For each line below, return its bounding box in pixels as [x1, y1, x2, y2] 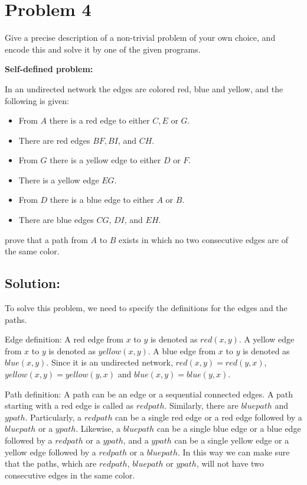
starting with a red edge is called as [5, 399, 134, 412]
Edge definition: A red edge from [5, 333, 123, 345]
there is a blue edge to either [50, 193, 154, 206]
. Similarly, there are [164, 399, 239, 412]
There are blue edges [18, 214, 94, 226]
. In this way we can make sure [177, 445, 290, 458]
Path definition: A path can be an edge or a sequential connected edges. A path [5, 387, 293, 400]
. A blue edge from [148, 344, 216, 357]
